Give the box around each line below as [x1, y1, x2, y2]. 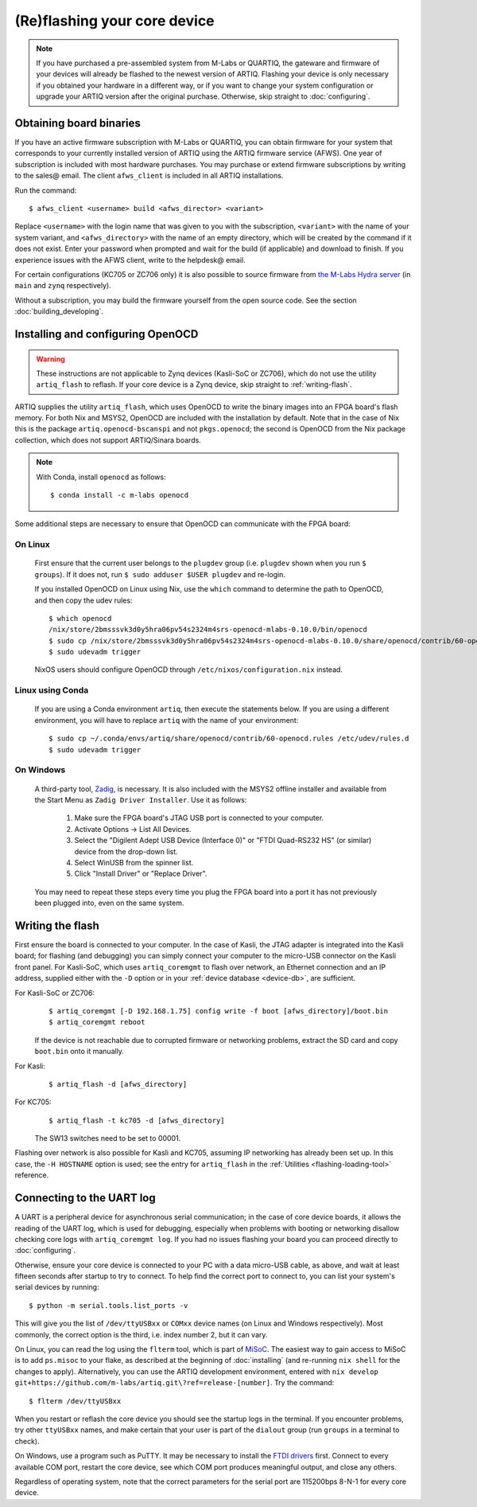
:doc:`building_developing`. [14, 306, 103, 316]
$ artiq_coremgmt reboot [48, 1017, 145, 1027]
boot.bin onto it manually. [34, 1047, 125, 1056]
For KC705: [14, 1097, 52, 1107]
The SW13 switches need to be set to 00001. [34, 1134, 181, 1143]
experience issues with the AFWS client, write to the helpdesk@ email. [14, 255, 246, 264]
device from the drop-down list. [74, 846, 178, 856]
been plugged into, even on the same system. [34, 898, 184, 908]
